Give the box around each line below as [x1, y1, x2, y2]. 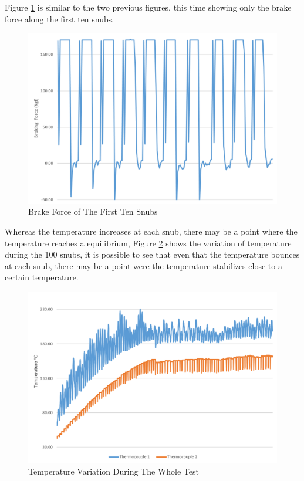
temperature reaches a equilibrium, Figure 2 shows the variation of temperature [5, 236, 292, 249]
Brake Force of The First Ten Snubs [28, 205, 158, 218]
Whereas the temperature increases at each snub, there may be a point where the [5, 225, 298, 238]
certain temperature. [5, 271, 79, 283]
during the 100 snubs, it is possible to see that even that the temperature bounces [5, 248, 300, 260]
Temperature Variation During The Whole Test [28, 465, 199, 477]
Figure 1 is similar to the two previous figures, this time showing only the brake [5, 1, 292, 13]
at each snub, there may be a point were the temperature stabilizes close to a [5, 259, 282, 272]
